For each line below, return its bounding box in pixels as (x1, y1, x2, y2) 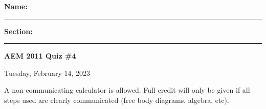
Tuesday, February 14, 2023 (4, 67, 90, 78)
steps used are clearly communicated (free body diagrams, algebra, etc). (4, 94, 229, 105)
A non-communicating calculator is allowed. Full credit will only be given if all (4, 85, 250, 95)
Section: (4, 25, 33, 36)
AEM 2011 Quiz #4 (4, 50, 76, 61)
